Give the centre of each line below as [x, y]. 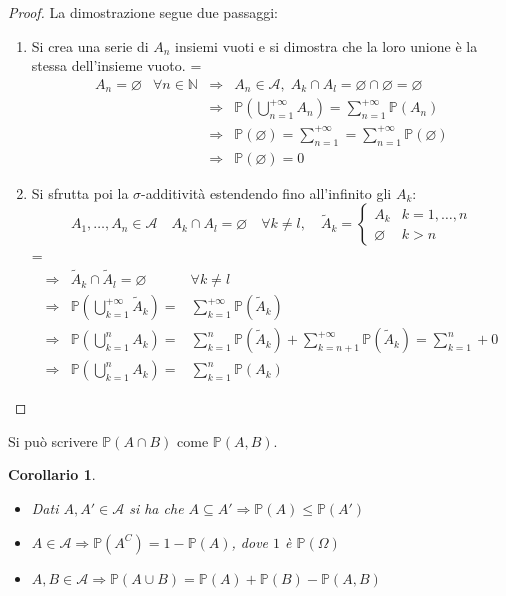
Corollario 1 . [52, 474]
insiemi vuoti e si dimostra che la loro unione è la [326, 45]
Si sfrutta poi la [80, 192]
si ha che [156, 507]
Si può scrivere [53, 440]
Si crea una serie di [90, 45]
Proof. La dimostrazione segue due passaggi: [143, 12]
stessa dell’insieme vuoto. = [116, 65]
